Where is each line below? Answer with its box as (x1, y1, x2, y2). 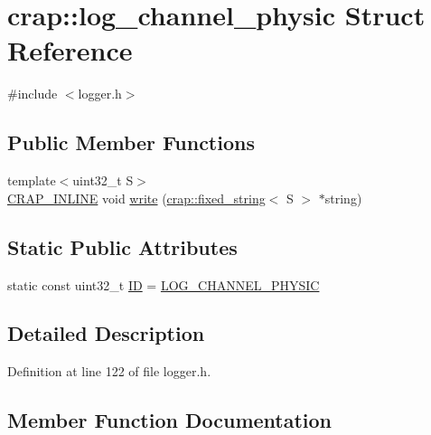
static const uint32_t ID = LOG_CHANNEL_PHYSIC (7, 275, 320, 294)
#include (7, 84, 58, 103)
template (7, 171, 56, 190)
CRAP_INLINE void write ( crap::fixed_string (7, 188, 266, 207)
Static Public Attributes (7, 232, 238, 260)
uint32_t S (72, 171, 134, 190)
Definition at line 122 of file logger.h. (7, 362, 211, 381)
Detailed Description (7, 319, 205, 347)
